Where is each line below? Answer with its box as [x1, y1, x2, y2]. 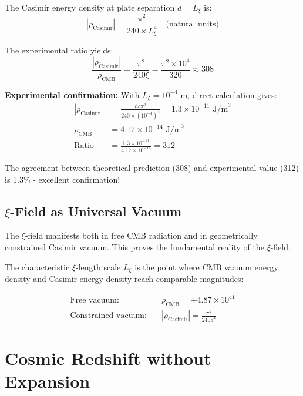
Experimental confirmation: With [5, 88, 140, 100]
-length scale [76, 260, 121, 273]
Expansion [5, 369, 90, 393]
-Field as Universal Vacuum [10, 202, 182, 220]
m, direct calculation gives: [180, 88, 277, 100]
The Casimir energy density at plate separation [5, 1, 175, 13]
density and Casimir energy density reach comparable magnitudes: [5, 273, 244, 285]
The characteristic [5, 260, 70, 273]
